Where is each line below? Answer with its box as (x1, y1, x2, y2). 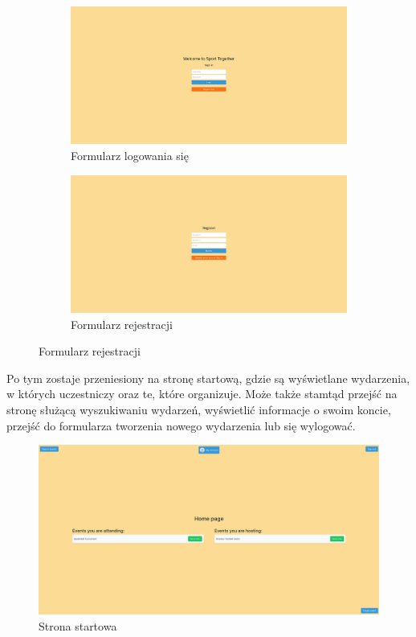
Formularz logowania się (71, 146, 189, 163)
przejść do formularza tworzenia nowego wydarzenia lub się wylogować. (6, 417, 356, 434)
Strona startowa (39, 617, 117, 634)
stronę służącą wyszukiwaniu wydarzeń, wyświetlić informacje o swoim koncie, (6, 401, 391, 417)
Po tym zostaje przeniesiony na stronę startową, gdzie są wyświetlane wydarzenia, (6, 369, 410, 386)
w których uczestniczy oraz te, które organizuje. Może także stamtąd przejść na (6, 385, 398, 402)
